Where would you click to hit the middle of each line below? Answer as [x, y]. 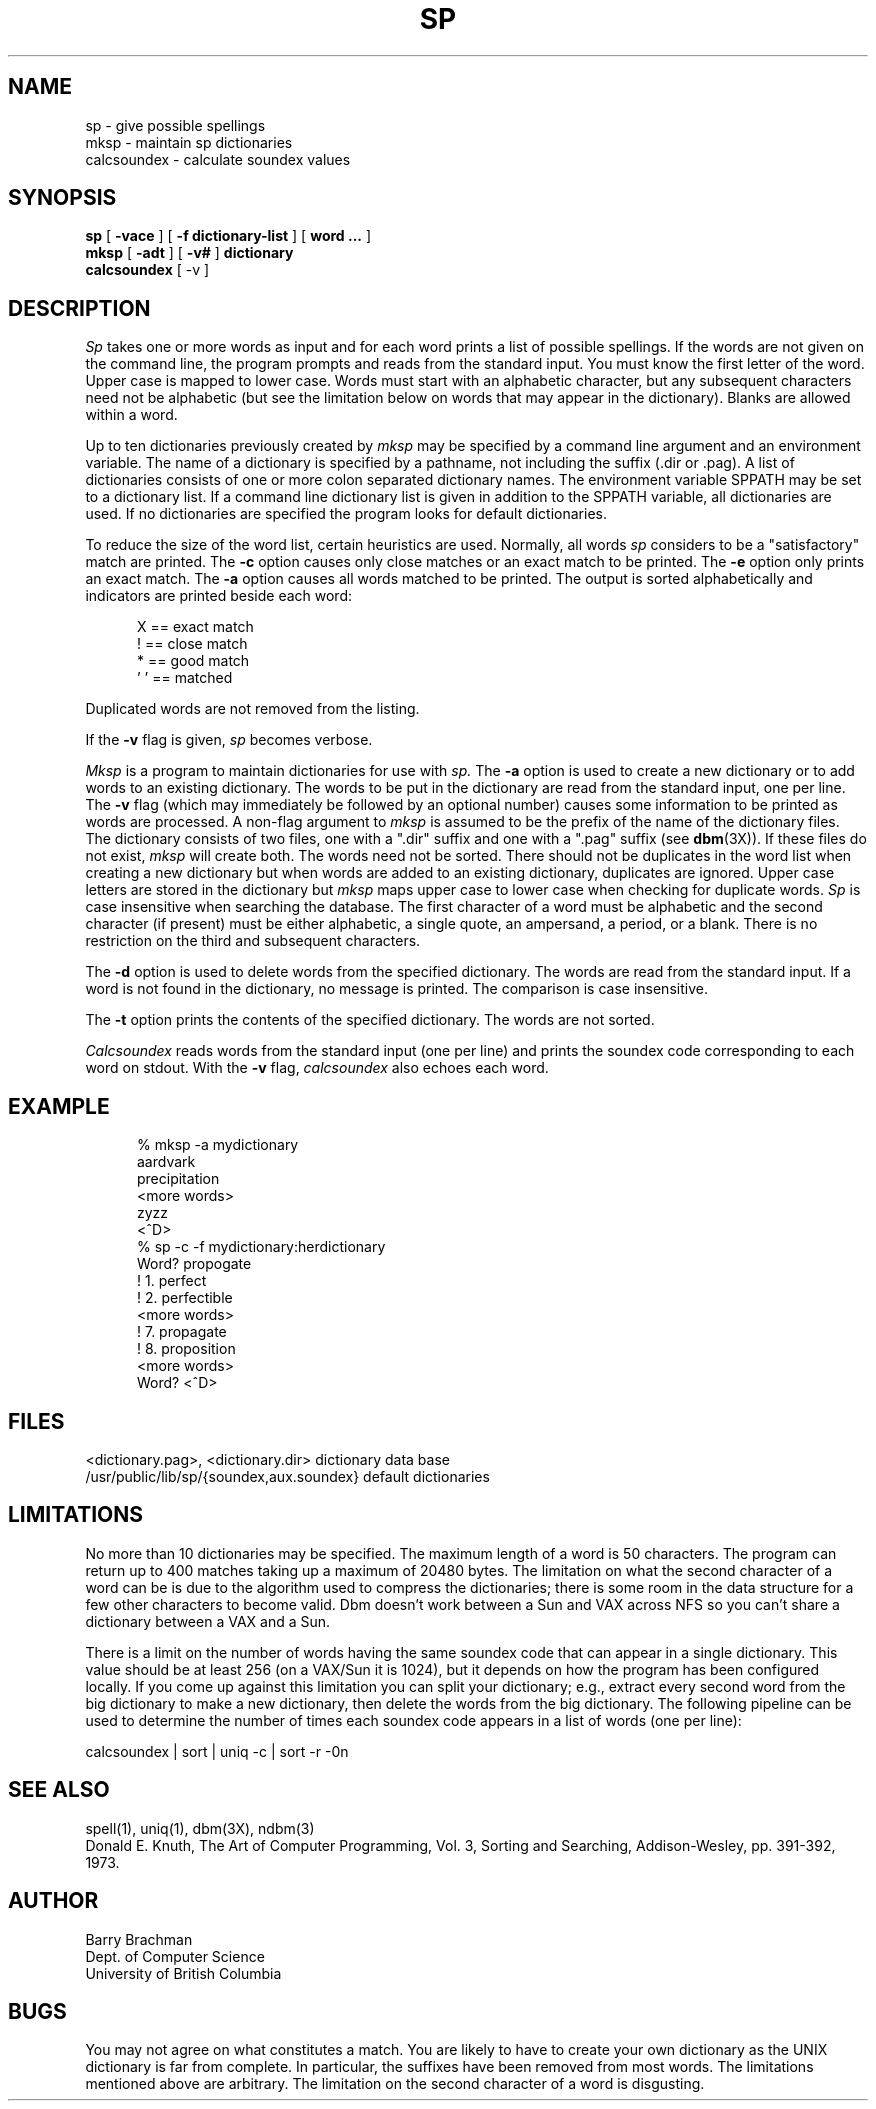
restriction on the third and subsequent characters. [253, 941]
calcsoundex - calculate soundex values [218, 159]
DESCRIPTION [79, 308]
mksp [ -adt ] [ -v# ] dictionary [189, 253]
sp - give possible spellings [175, 125]
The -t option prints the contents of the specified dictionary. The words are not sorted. [370, 1020]
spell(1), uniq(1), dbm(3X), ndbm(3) [200, 1828]
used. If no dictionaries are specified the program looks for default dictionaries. [346, 514]
